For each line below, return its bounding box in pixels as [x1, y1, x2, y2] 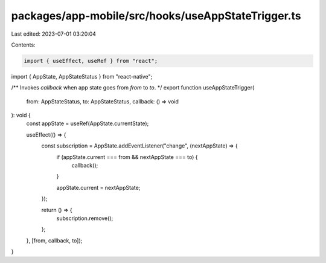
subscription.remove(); [56, 215, 113, 222]
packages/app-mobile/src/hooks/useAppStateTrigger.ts [11, 9, 301, 22]
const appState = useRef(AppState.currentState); [26, 120, 149, 127]
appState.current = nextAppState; [56, 184, 141, 191]
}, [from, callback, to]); [26, 236, 83, 244]
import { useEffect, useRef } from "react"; [24, 57, 158, 64]
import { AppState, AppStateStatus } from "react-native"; [11, 73, 153, 80]
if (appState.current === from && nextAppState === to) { [56, 153, 198, 160]
